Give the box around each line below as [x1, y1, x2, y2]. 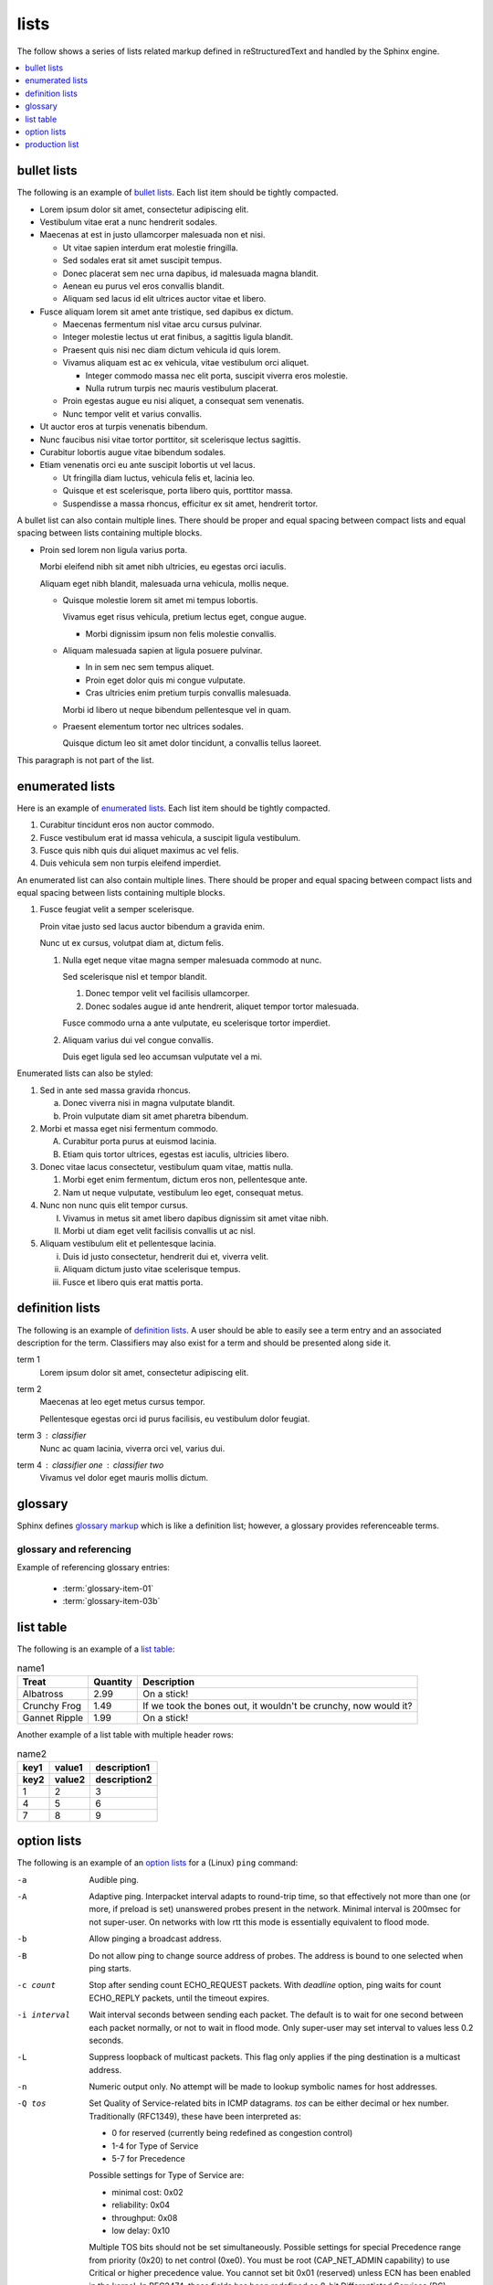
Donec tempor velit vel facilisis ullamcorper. [85, 988, 250, 999]
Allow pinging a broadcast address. [89, 1933, 223, 1944]
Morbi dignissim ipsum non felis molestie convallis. [85, 628, 278, 639]
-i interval [16, 2010, 70, 2020]
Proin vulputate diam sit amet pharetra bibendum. [62, 1111, 249, 1121]
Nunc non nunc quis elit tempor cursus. [39, 1200, 189, 1211]
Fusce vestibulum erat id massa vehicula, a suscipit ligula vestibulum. [39, 832, 301, 843]
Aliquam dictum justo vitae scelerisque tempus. [62, 1264, 241, 1275]
